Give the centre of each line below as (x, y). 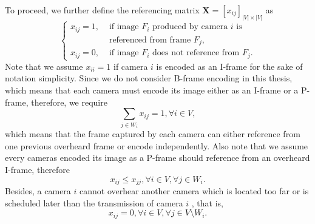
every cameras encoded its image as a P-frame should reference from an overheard (157, 158)
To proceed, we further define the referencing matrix (102, 10)
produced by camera (190, 27)
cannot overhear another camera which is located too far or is (194, 191)
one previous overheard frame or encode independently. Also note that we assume (157, 145)
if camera (131, 66)
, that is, (207, 202)
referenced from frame (150, 40)
